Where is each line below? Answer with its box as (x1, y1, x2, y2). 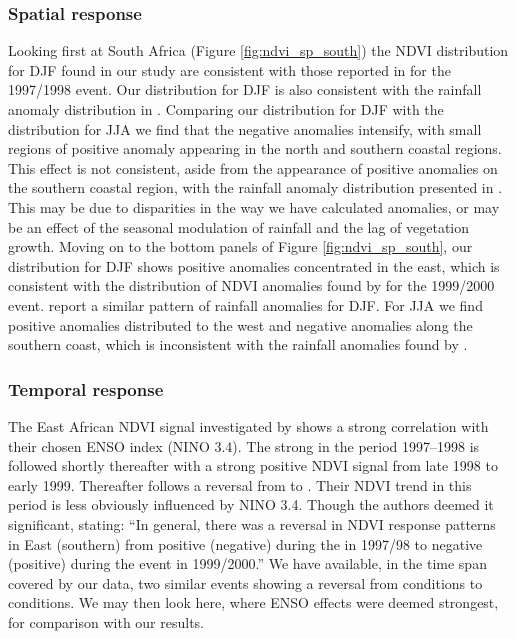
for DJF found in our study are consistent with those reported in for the (8, 59, 451, 80)
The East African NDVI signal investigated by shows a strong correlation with (8, 415, 489, 436)
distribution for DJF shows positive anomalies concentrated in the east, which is (8, 255, 500, 276)
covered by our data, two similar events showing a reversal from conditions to (8, 572, 483, 593)
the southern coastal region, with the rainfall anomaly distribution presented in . (8, 177, 503, 198)
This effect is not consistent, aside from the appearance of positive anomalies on (8, 157, 498, 178)
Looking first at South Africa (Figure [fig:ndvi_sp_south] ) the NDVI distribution (8, 40, 509, 61)
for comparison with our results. (8, 611, 205, 632)
